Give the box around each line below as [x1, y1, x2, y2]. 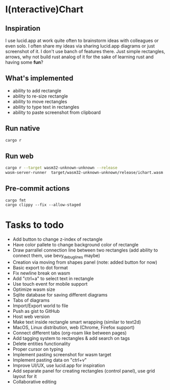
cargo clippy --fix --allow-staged [5, 202, 81, 208]
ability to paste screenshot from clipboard [12, 109, 101, 116]
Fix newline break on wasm [12, 270, 70, 276]
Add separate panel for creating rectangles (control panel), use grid [12, 368, 155, 374]
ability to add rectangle [12, 87, 61, 94]
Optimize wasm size [12, 286, 55, 292]
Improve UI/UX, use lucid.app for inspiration [12, 362, 105, 369]
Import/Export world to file [12, 303, 68, 309]
